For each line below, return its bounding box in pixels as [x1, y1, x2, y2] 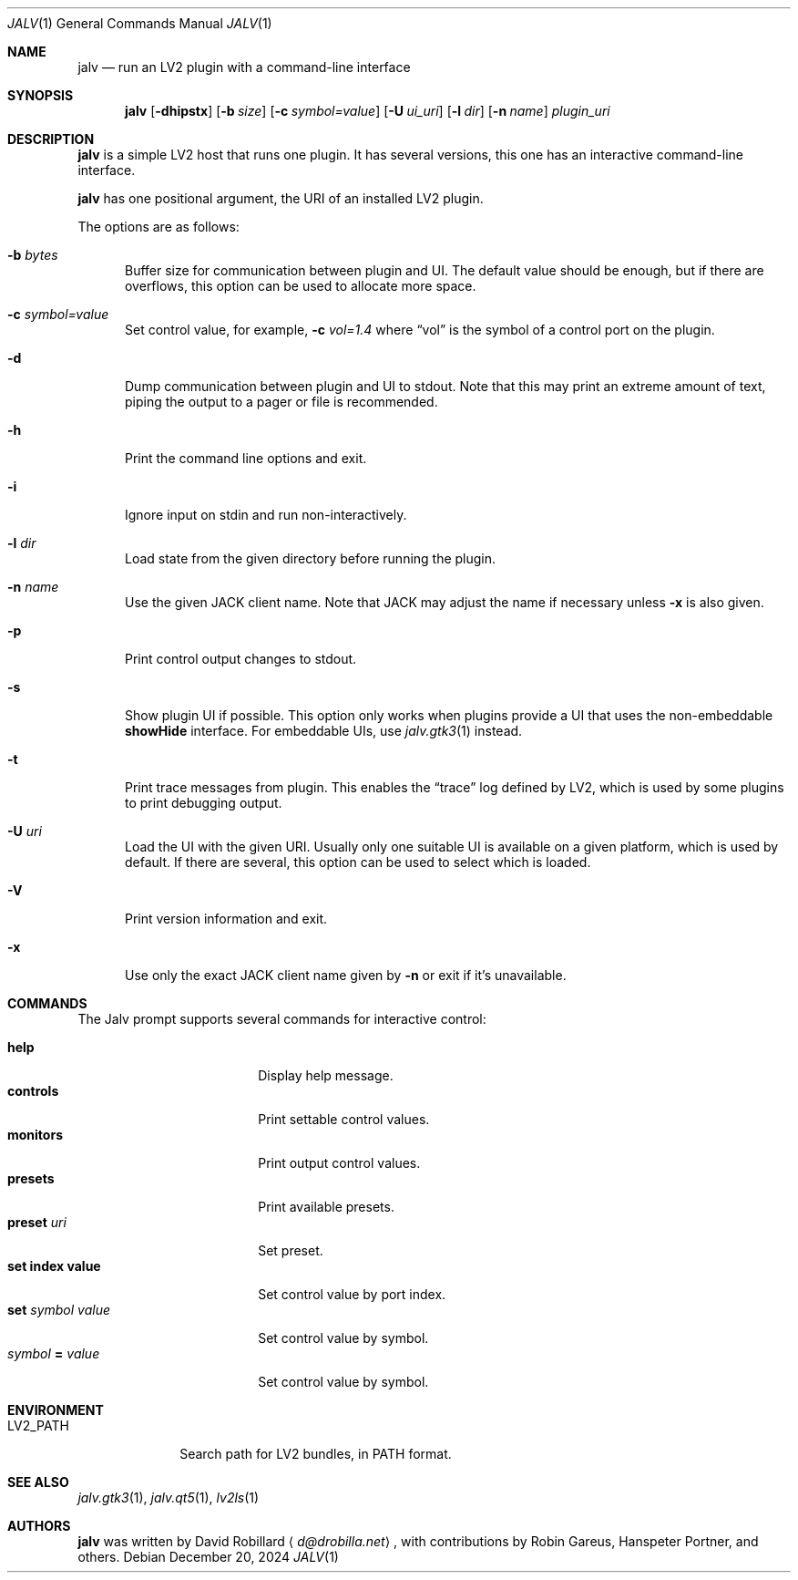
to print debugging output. [125, 795, 282, 811]
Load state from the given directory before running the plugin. [125, 551, 496, 566]
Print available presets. [258, 1199, 394, 1214]
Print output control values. [258, 1155, 421, 1171]
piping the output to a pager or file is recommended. [125, 394, 438, 409]
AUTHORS [7, 1518, 71, 1534]
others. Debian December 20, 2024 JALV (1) [77, 1549, 339, 1565]
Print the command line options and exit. [125, 450, 367, 466]
